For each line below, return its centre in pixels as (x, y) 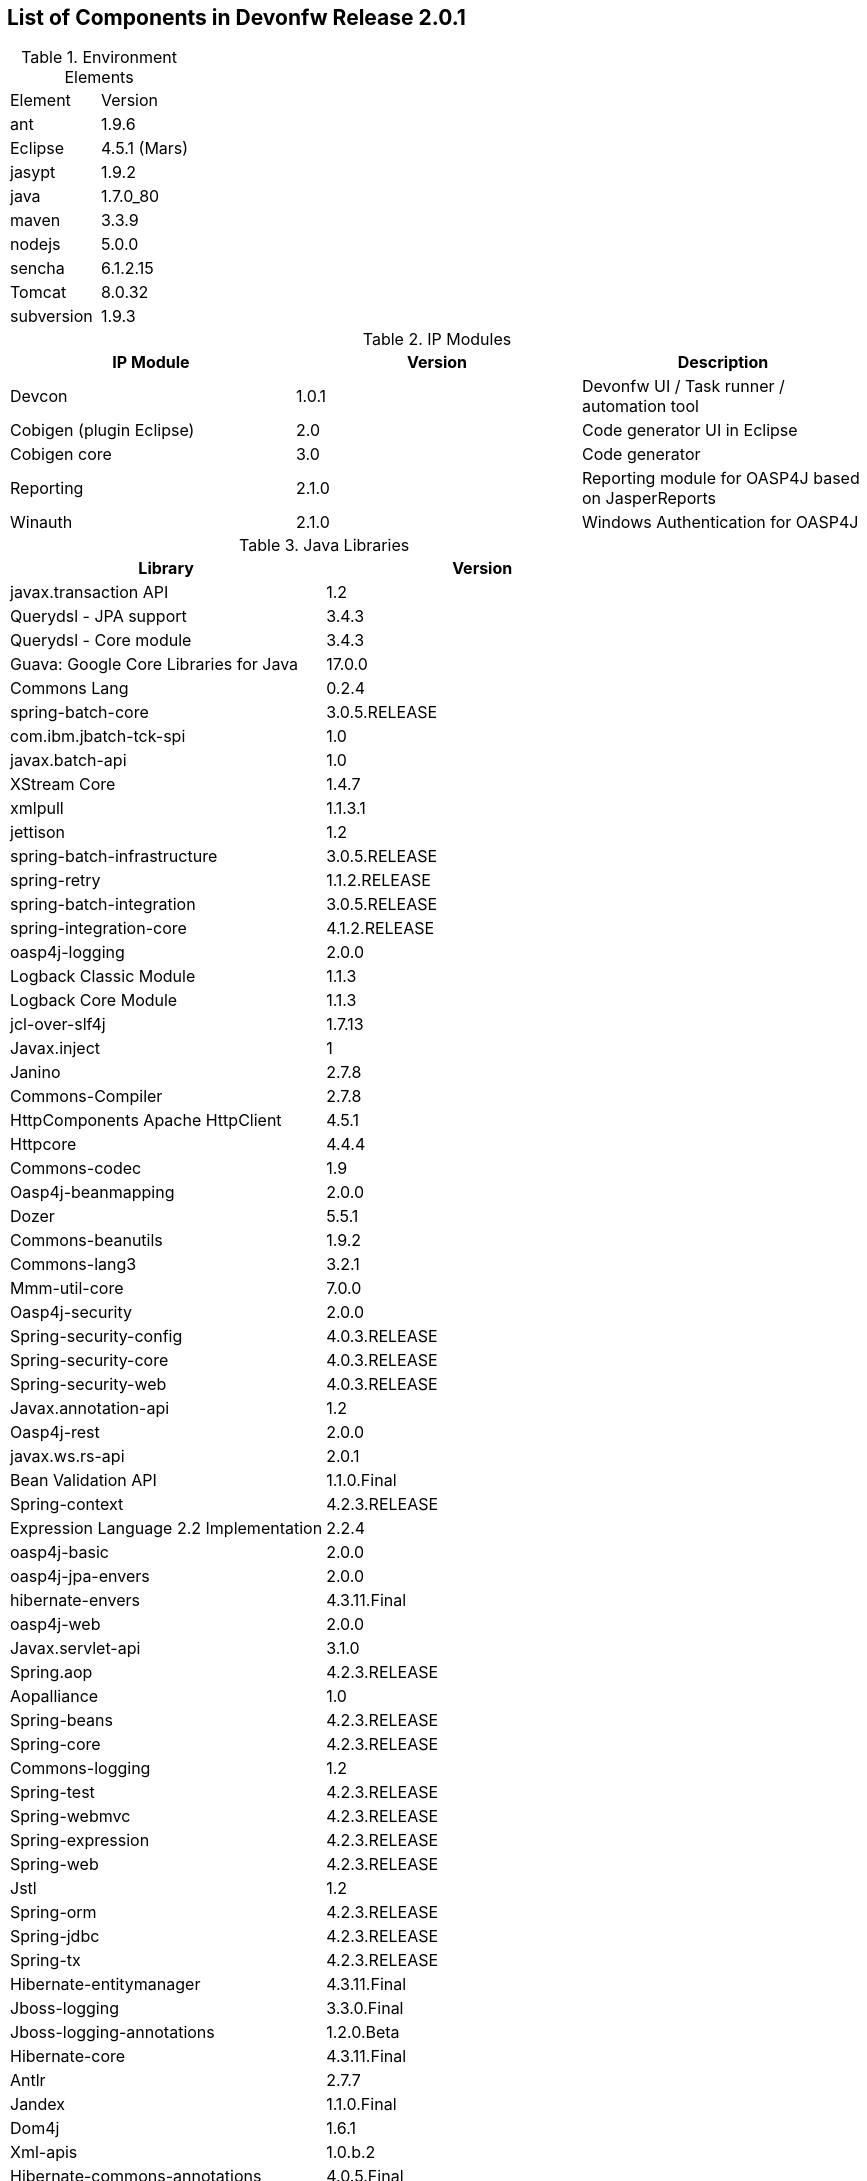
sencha (37, 268)
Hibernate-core (68, 2056)
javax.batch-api (68, 760)
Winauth (41, 522)
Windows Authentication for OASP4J (720, 522)
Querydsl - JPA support (98, 616)
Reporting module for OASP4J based (720, 478)
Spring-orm (53, 1912)
